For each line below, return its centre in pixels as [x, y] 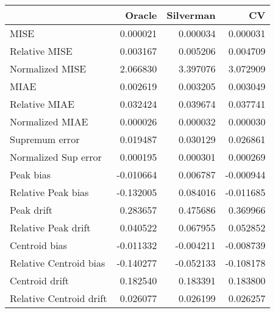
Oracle [141, 15]
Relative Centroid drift [59, 298]
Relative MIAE [42, 104]
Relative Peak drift [50, 227]
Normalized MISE [48, 69]
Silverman [191, 15]
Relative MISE [41, 51]
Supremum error [45, 139]
